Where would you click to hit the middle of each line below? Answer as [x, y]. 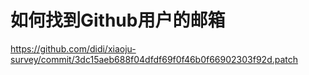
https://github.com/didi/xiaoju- [73, 48]
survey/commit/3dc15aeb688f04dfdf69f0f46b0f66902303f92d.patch [154, 59]
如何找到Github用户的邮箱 [118, 20]
